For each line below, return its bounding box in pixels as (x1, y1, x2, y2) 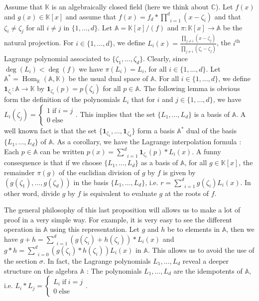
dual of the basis (186, 125, 237, 135)
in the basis (73, 177, 109, 187)
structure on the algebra (4, 265, 78, 276)
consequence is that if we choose (4, 157, 102, 168)
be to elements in (167, 224, 220, 234)
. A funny (192, 146, 221, 156)
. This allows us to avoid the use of (147, 244, 255, 255)
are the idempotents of (173, 265, 243, 276)
